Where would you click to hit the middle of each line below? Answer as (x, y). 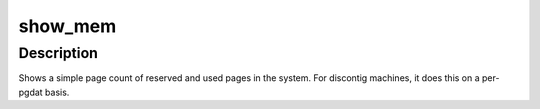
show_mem (67, 26)
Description (58, 53)
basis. (57, 92)
